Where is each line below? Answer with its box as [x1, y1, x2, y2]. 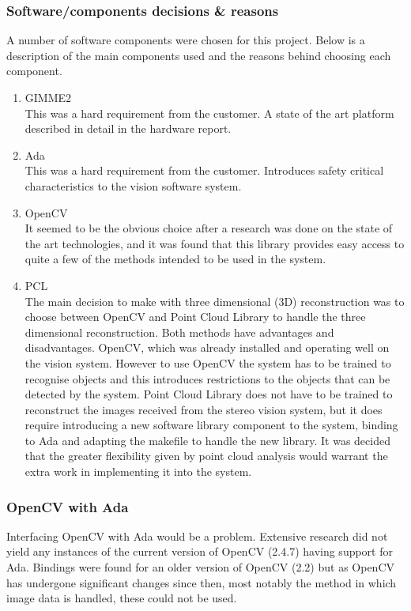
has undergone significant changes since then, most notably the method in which [6, 574, 397, 590]
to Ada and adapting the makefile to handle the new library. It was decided [25, 432, 390, 448]
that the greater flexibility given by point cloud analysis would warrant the [25, 447, 388, 464]
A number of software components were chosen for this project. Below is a [6, 32, 365, 48]
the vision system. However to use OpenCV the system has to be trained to [25, 354, 391, 371]
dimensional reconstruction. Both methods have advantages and [25, 323, 334, 340]
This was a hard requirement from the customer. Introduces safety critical [25, 162, 384, 179]
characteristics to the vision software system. [25, 177, 242, 194]
